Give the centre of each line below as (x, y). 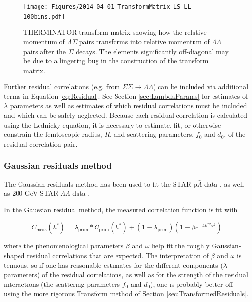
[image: (36, 7)
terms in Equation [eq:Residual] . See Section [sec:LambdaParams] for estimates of (126, 96)
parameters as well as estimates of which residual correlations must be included (128, 105)
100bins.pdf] (44, 16)
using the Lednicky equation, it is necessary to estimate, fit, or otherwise (113, 124)
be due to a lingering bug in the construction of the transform (116, 61)
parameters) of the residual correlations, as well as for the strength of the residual (126, 274)
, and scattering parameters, (152, 134)
